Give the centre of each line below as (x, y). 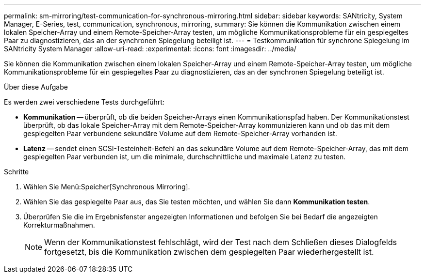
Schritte (16, 172)
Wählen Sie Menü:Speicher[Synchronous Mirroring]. (107, 187)
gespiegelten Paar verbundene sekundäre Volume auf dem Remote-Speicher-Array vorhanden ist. (180, 133)
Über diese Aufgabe (36, 87)
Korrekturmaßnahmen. (59, 225)
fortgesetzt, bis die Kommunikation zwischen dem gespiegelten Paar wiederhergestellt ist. (209, 252)
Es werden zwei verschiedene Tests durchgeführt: (84, 102)
